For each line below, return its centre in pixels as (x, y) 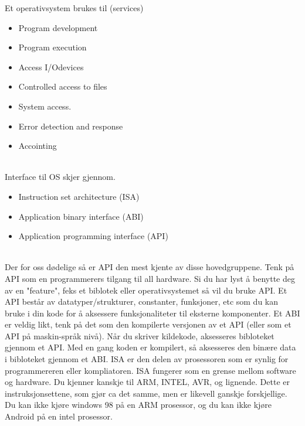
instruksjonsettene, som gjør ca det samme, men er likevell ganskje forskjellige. (146, 393)
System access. (45, 106)
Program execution (52, 47)
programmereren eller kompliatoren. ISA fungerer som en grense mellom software (150, 370)
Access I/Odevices (51, 67)
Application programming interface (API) (93, 236)
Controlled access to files (63, 86)
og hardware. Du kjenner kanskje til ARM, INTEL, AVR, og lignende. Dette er (147, 382)
